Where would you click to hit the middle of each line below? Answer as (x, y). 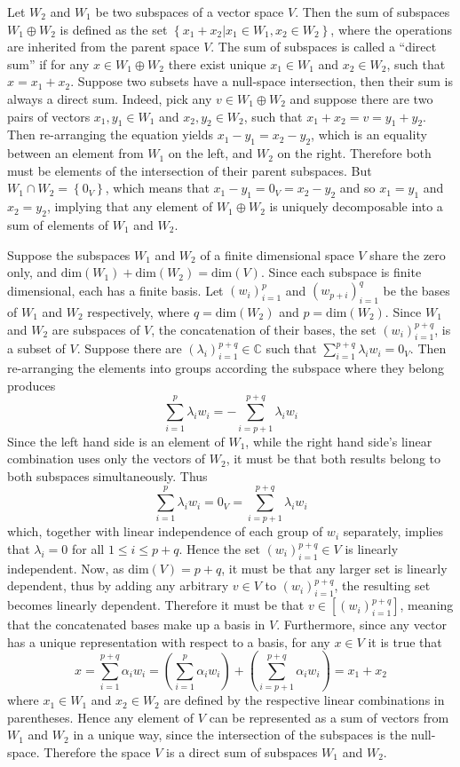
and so (357, 188)
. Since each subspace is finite (341, 272)
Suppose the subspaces (69, 254)
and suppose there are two (361, 98)
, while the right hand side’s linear (339, 441)
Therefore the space (97, 751)
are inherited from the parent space (103, 47)
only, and (32, 272)
